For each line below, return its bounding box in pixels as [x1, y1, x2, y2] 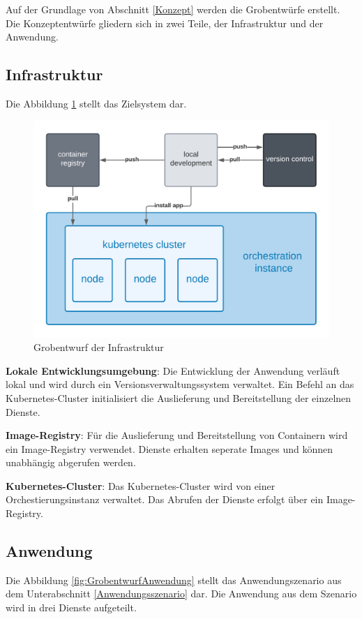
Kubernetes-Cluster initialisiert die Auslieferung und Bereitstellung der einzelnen [6, 390, 352, 405]
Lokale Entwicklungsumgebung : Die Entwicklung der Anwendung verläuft [6, 363, 340, 378]
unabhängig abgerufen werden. [6, 455, 136, 470]
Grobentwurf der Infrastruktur [33, 340, 164, 355]
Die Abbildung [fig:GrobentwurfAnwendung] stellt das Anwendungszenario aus [6, 572, 342, 587]
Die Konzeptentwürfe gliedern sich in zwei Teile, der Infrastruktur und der [6, 15, 324, 30]
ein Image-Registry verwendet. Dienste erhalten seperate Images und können [6, 441, 333, 456]
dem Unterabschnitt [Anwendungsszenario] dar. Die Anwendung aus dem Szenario [6, 586, 357, 601]
